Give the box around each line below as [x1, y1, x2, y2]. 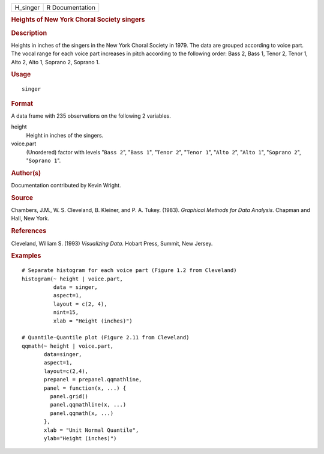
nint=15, [53, 309, 79, 316]
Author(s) [11, 169, 41, 177]
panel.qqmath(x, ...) [50, 410, 114, 417]
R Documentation [46, 4, 96, 11]
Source [11, 193, 34, 202]
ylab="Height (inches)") [44, 435, 117, 441]
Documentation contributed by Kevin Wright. [11, 182, 121, 189]
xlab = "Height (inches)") [53, 317, 133, 324]
